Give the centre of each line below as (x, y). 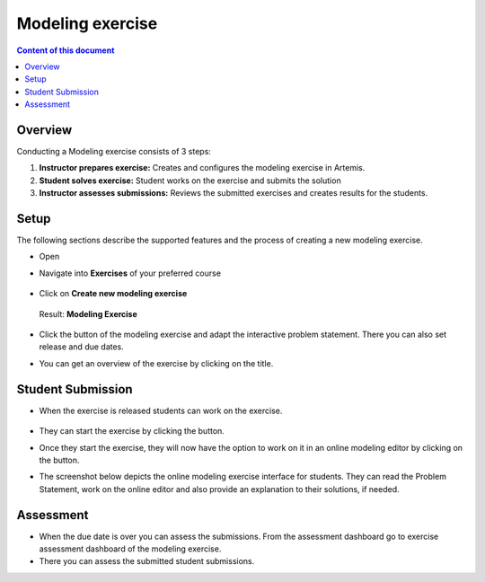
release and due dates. (82, 347)
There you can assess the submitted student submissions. (147, 561)
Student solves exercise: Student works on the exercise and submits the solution (190, 181)
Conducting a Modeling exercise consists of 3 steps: (114, 152)
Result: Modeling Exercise (88, 313)
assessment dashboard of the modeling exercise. (130, 549)
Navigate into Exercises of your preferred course (130, 273)
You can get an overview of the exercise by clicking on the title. (156, 363)
